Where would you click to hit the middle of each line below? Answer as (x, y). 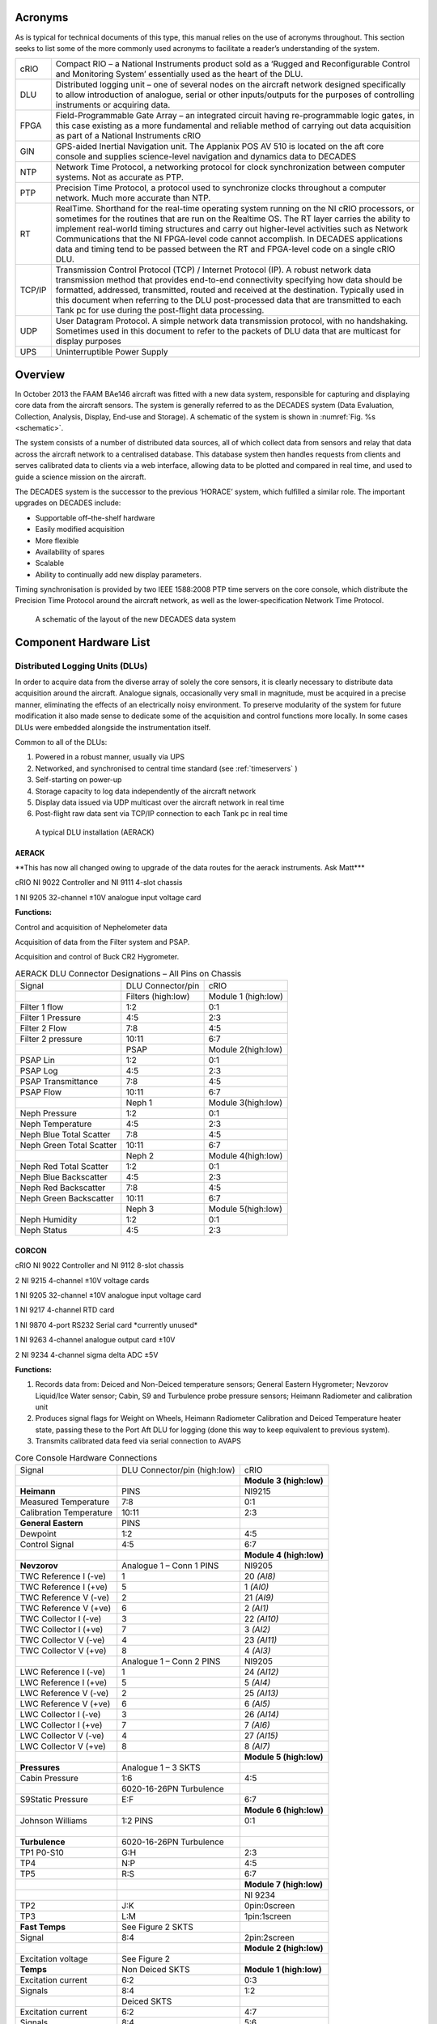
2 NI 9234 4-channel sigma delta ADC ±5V (87, 1354)
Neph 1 (139, 1103)
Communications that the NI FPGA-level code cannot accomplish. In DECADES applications (229, 239)
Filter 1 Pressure (50, 1018)
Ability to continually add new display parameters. (119, 574)
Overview (40, 374)
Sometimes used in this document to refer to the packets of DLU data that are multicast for (228, 331)
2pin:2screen (269, 1937)
